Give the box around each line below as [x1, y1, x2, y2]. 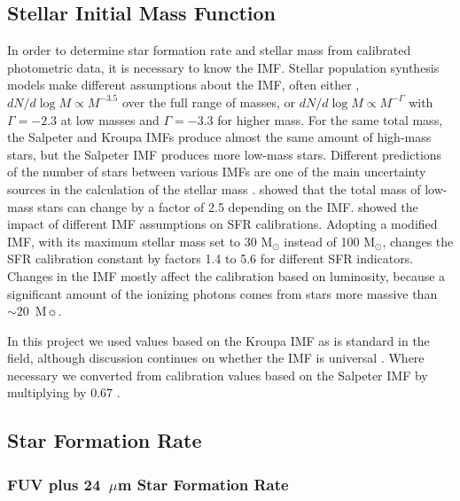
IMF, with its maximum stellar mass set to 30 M [7, 231, 273, 250]
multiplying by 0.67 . [7, 383, 121, 402]
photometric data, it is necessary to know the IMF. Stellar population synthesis [7, 58, 440, 76]
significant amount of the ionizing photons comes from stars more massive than [7, 284, 438, 302]
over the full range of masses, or [121, 92, 296, 111]
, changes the [382, 231, 454, 250]
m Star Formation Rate [117, 473, 289, 495]
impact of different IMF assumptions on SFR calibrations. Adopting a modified [7, 215, 438, 233]
